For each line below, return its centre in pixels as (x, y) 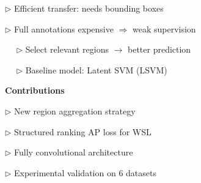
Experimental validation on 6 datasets (85, 172)
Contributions (35, 90)
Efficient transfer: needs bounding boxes (89, 8)
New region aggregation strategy (75, 110)
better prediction (159, 49)
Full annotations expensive (64, 28)
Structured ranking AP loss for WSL (83, 131)
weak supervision (164, 28)
